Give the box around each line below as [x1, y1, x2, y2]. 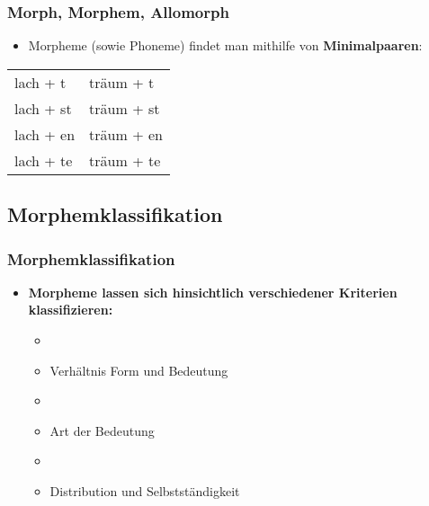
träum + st [89, 97, 160, 119]
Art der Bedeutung [49, 421, 155, 439]
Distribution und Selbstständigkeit [49, 481, 240, 500]
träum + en [89, 123, 163, 145]
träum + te [89, 149, 161, 171]
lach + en [14, 123, 76, 145]
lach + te [14, 149, 73, 171]
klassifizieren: [28, 300, 113, 319]
